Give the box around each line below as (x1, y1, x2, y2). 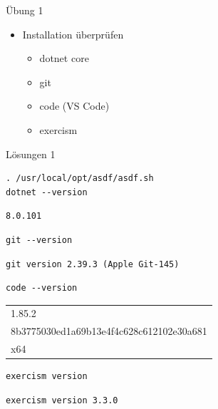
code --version (6, 283, 78, 294)
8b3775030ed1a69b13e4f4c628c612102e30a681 (11, 323, 207, 338)
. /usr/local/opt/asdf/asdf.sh (6, 173, 154, 184)
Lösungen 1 (6, 146, 56, 161)
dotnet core (39, 51, 89, 66)
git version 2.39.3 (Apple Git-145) (6, 259, 180, 269)
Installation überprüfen (22, 26, 124, 41)
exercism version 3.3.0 (6, 395, 118, 405)
